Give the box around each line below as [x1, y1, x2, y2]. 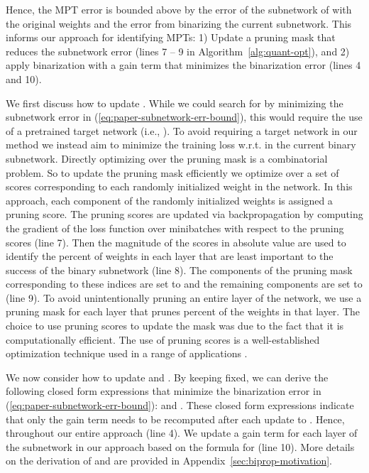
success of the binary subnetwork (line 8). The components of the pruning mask [6, 262, 353, 277]
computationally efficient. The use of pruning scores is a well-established [6, 332, 320, 347]
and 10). [6, 71, 42, 86]
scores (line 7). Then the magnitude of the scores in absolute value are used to [6, 234, 346, 249]
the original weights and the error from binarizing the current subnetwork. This [6, 16, 352, 31]
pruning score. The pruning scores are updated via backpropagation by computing [6, 207, 363, 222]
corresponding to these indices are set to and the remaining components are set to [6, 276, 363, 291]
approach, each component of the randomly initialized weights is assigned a [6, 192, 333, 207]
